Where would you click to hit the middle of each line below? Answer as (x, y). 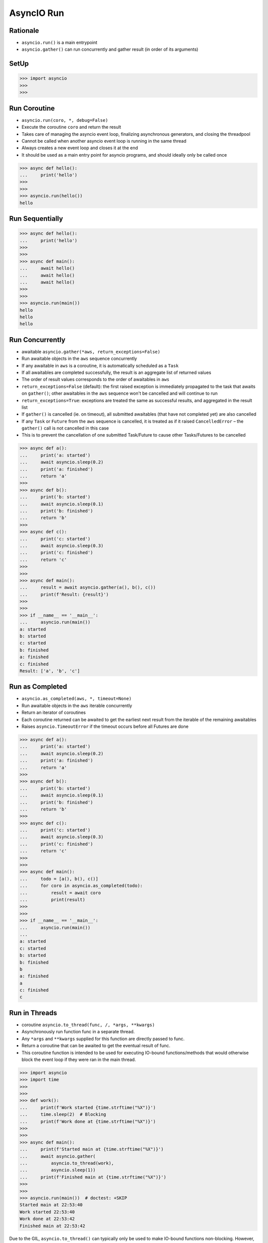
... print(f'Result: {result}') (64, 594)
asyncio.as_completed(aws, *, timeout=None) (77, 699)
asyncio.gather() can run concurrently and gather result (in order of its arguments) (110, 49)
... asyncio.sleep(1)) (58, 1170)
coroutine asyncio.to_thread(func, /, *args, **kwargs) (88, 1025)
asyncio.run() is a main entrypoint (60, 43)
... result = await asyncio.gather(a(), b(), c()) (88, 587)
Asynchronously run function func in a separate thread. (78, 1032)
